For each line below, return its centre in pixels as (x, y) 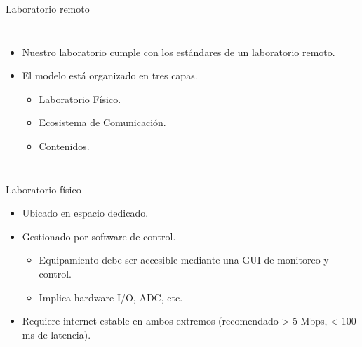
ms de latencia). (56, 334)
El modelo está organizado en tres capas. (110, 75)
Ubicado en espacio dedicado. (85, 213)
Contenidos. (64, 145)
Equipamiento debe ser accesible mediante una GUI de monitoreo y (184, 260)
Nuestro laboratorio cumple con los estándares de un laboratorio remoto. (179, 52)
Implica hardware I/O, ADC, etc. (111, 297)
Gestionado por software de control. (99, 236)
